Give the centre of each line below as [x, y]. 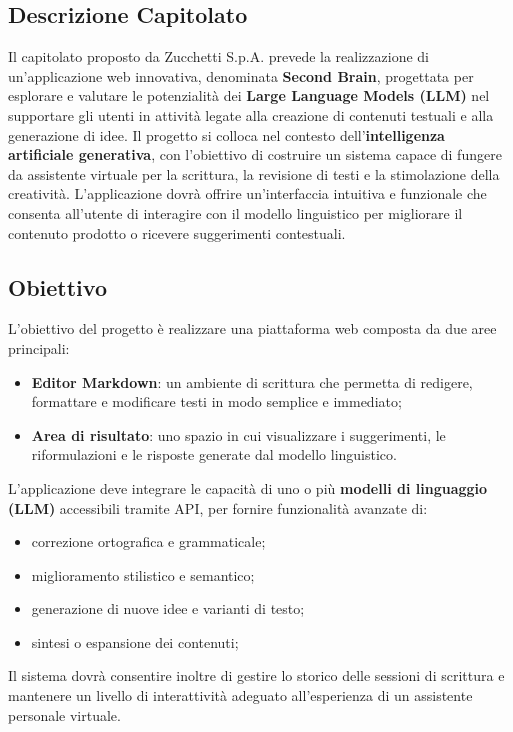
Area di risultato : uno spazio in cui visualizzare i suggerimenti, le [238, 434]
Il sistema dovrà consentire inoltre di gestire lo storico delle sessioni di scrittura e [256, 675]
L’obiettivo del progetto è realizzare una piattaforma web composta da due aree [252, 328]
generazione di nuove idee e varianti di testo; [168, 608]
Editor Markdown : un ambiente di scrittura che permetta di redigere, [252, 381]
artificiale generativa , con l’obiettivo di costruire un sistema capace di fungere [255, 154]
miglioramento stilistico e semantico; [143, 574]
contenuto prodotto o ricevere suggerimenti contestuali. [177, 232]
